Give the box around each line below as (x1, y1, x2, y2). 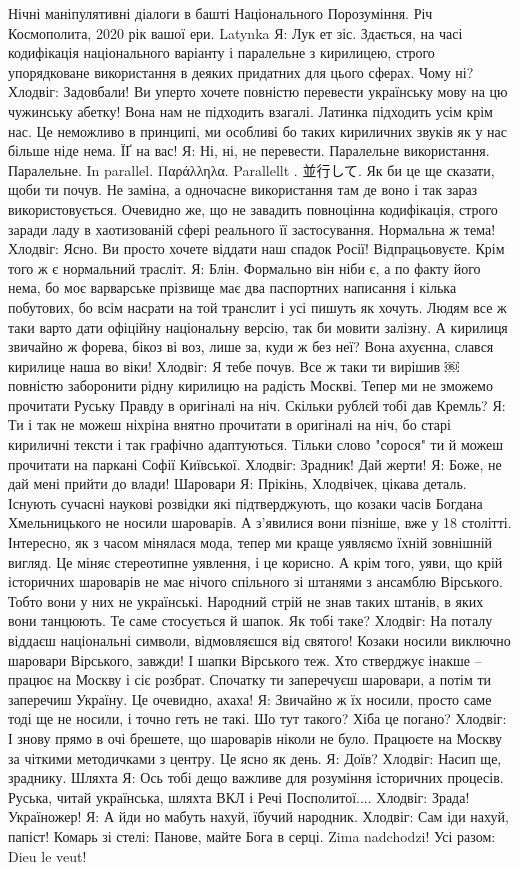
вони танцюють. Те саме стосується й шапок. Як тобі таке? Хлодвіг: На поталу (8, 610, 493, 631)
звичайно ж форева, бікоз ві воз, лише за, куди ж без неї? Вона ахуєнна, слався (8, 336, 494, 357)
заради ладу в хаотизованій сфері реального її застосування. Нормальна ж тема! (8, 218, 496, 239)
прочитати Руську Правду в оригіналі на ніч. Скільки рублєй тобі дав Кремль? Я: (8, 394, 506, 415)
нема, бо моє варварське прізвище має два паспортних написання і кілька (8, 277, 457, 298)
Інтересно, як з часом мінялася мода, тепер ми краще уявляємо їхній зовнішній (8, 532, 493, 553)
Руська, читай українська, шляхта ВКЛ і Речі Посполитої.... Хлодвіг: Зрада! (8, 786, 470, 807)
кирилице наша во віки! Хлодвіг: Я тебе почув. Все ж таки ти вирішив (8, 355, 441, 376)
